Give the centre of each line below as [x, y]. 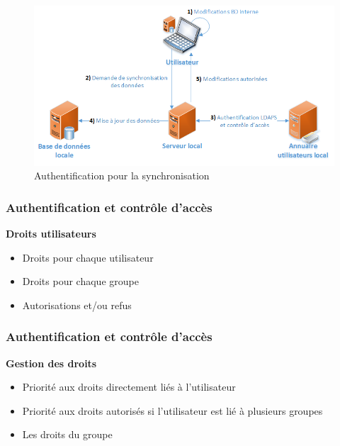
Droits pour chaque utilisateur [88, 257]
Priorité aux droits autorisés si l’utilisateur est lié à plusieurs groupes [172, 410]
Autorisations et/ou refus [77, 305]
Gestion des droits [51, 363]
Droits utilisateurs [51, 233]
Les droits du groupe [67, 434]
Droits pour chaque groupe [80, 281]
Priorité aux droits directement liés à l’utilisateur [129, 387]
